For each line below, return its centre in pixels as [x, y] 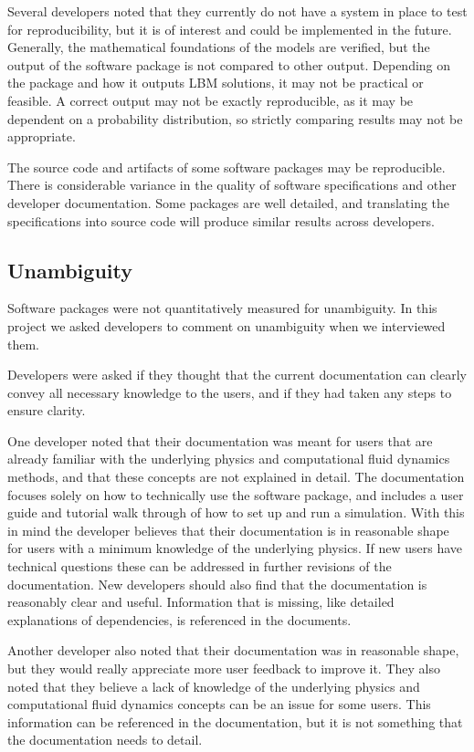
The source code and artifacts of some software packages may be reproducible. [226, 167]
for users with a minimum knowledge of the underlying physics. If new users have [235, 548]
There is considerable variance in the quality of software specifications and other [232, 185]
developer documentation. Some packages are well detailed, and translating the [229, 202]
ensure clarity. [47, 410]
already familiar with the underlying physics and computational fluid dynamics [229, 459]
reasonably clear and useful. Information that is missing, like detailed [201, 602]
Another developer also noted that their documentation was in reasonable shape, [233, 650]
